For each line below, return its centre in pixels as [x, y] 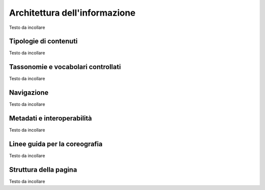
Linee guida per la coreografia [56, 144]
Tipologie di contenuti [43, 41]
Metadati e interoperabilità [51, 118]
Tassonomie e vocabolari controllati [65, 67]
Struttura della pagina [43, 170]
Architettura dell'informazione [72, 13]
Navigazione [29, 93]
